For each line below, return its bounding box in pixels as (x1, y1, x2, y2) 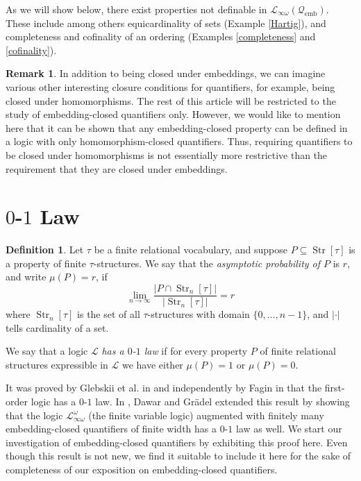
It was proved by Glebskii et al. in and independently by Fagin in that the (6, 380, 322, 395)
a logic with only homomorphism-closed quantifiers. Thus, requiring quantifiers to (6, 134, 353, 149)
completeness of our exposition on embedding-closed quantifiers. (6, 462, 278, 477)
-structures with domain (147, 307, 250, 321)
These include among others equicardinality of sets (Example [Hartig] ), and (6, 15, 326, 30)
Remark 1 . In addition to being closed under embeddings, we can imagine (6, 66, 326, 81)
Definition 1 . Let (6, 242, 84, 257)
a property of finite (6, 255, 86, 270)
